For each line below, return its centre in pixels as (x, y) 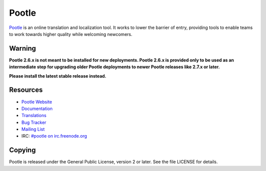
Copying (22, 150)
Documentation (37, 109)
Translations (34, 115)
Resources (26, 90)
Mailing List (33, 129)
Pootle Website (37, 102)
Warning (23, 48)
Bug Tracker (34, 122)
